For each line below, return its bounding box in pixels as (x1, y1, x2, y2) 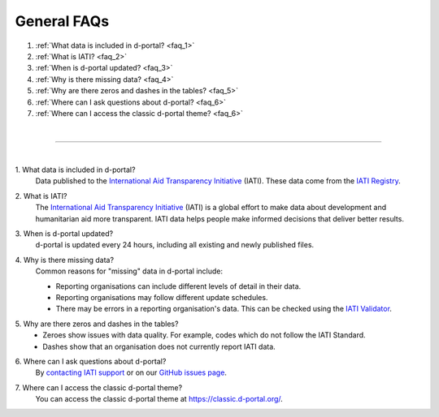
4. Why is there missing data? (15, 255, 114, 264)
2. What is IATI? (15, 191, 67, 200)
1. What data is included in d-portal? (15, 165, 136, 174)
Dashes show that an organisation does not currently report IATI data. (42, 342, 276, 351)
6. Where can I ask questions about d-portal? (15, 356, 167, 366)
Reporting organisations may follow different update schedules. (55, 292, 268, 302)
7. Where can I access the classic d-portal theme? (15, 382, 183, 393)
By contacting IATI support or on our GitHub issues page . (35, 368, 228, 377)
